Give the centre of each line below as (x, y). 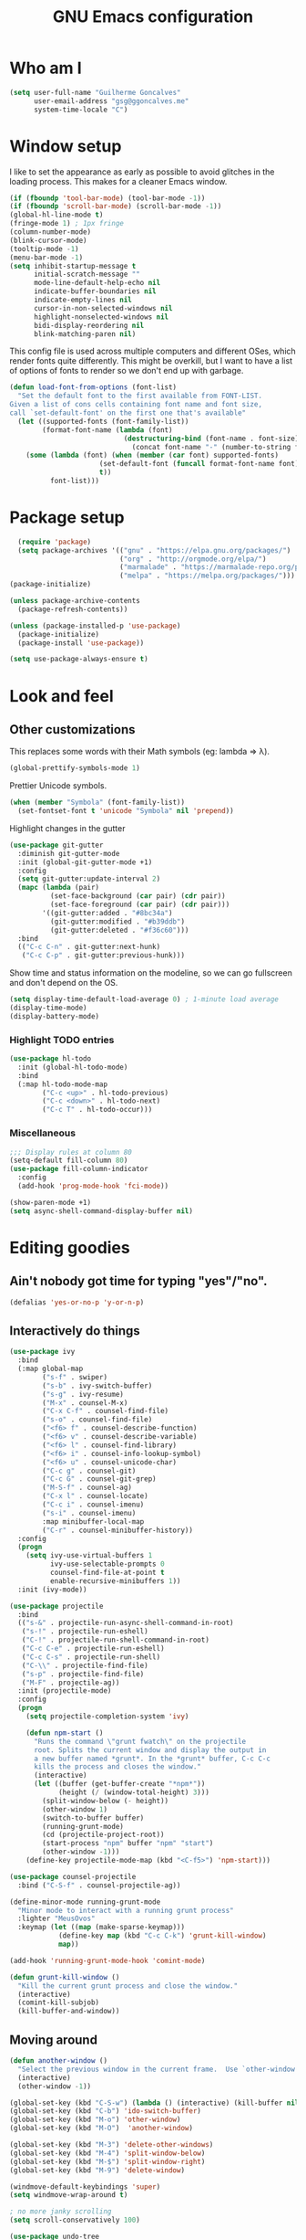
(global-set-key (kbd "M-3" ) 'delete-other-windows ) (112, 2145)
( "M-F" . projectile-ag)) (71, 1683)
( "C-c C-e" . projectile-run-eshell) (93, 1649)
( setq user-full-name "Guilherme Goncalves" (95, 92)
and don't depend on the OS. (64, 983)
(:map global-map (51, 1369)
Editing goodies (70, 1247)
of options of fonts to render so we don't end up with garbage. (127, 371)
